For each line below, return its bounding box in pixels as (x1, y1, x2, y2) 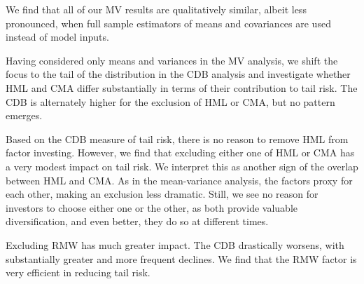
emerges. (6, 108, 43, 123)
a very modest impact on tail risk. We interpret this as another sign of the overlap (6, 158, 358, 173)
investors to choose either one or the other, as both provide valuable (6, 200, 297, 215)
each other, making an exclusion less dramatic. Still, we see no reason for (6, 187, 318, 201)
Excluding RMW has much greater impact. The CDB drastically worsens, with (6, 237, 344, 252)
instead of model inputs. (6, 29, 109, 44)
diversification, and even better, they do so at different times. (6, 214, 269, 229)
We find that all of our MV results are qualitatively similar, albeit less (6, 2, 307, 16)
